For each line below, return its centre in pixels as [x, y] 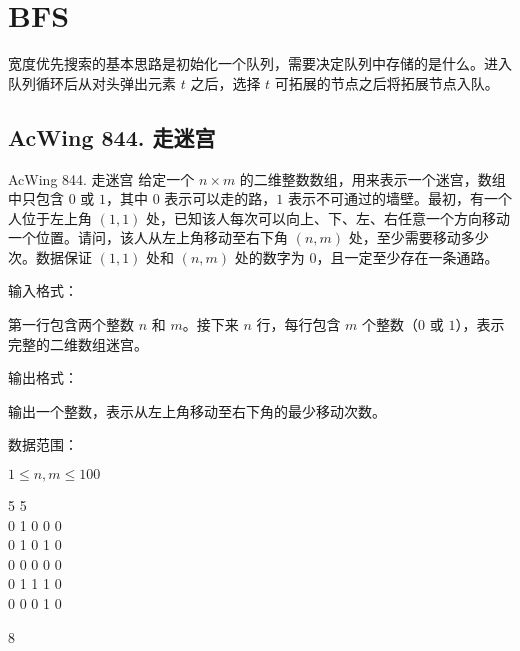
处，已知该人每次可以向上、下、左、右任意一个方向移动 [328, 217]
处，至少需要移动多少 [418, 237]
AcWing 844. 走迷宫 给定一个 [101, 178]
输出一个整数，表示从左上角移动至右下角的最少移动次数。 [197, 410]
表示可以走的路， [220, 198]
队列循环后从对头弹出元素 [92, 82]
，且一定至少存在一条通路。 [407, 256]
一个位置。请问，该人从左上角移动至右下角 [148, 237]
